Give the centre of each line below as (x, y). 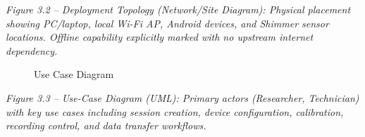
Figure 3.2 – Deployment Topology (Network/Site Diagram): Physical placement (178, 9)
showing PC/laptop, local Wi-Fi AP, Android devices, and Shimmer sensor (167, 23)
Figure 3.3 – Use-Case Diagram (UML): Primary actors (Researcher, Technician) (182, 97)
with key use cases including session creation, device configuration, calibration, (175, 111)
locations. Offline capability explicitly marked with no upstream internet (160, 37)
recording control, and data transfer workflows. (106, 125)
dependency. (32, 50)
